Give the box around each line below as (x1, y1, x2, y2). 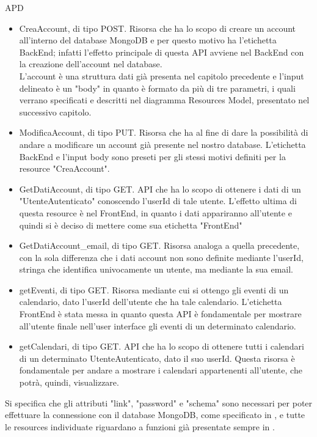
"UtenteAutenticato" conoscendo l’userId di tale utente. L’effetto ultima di (19, 194, 297, 207)
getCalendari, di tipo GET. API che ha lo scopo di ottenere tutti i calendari (19, 340, 304, 353)
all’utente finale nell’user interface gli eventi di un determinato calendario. (19, 319, 296, 332)
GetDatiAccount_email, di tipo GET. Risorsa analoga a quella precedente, (19, 239, 300, 252)
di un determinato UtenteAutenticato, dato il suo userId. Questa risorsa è (19, 351, 295, 364)
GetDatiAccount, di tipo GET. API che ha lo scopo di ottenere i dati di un (19, 182, 301, 195)
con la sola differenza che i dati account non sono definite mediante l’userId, (19, 251, 304, 263)
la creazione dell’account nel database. (19, 57, 162, 70)
